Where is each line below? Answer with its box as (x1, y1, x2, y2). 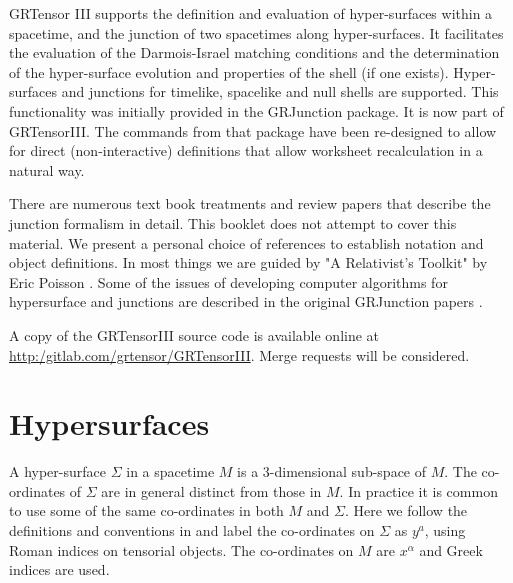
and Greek (419, 539, 483, 560)
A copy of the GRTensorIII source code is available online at (9, 324, 380, 345)
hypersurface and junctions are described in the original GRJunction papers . (9, 291, 483, 312)
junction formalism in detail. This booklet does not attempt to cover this (9, 212, 457, 233)
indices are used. (9, 559, 110, 580)
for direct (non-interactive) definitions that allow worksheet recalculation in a (9, 140, 483, 161)
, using (424, 520, 466, 540)
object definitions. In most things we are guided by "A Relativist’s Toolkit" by (9, 252, 488, 273)
